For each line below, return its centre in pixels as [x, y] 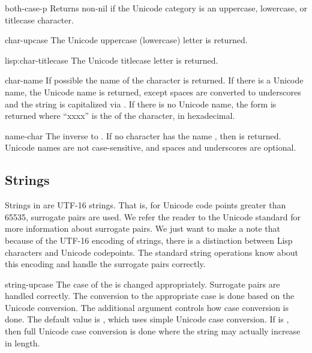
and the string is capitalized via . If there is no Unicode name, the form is [141, 104]
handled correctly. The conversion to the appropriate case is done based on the [150, 296]
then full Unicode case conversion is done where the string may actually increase [153, 331]
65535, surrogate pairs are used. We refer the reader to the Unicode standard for [153, 216]
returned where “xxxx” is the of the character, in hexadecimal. [120, 116]
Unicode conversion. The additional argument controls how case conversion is [147, 307]
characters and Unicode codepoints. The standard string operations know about [152, 252]
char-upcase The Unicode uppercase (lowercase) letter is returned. [126, 40]
